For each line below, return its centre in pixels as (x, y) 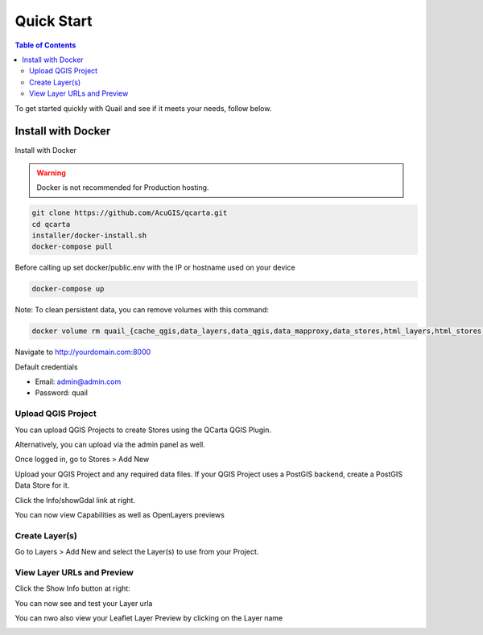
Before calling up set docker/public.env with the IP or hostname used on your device (155, 268)
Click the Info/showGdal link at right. (75, 500)
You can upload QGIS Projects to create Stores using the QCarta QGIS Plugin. (143, 430)
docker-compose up (68, 289)
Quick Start (54, 21)
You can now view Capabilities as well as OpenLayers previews (120, 514)
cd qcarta (51, 224)
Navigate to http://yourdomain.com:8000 (83, 352)
